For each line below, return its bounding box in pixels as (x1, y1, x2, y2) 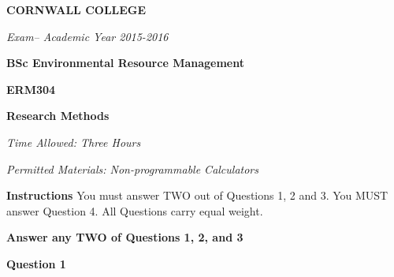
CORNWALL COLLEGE (6, 2, 147, 17)
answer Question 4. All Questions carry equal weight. (6, 202, 263, 219)
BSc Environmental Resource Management (6, 54, 244, 71)
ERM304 (6, 80, 56, 97)
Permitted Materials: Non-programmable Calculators (6, 160, 258, 177)
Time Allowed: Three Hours (6, 133, 141, 150)
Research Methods (6, 107, 110, 124)
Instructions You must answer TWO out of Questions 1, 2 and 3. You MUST (6, 187, 388, 204)
